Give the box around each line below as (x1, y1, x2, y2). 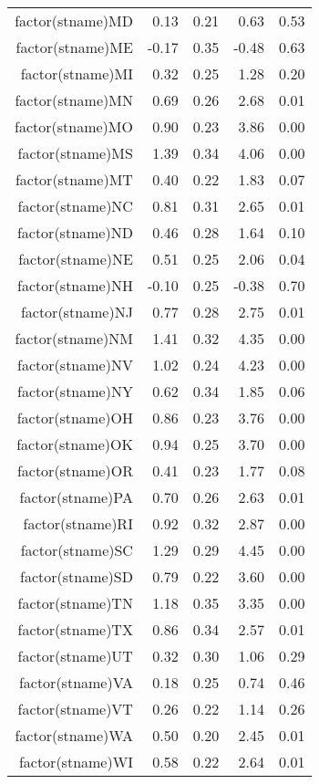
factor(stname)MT (15, 169, 133, 190)
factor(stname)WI (18, 751, 133, 772)
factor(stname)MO (15, 116, 133, 137)
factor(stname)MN (15, 89, 133, 110)
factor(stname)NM (15, 328, 133, 349)
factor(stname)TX (17, 619, 133, 640)
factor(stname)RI (23, 513, 133, 534)
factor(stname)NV (17, 354, 133, 375)
